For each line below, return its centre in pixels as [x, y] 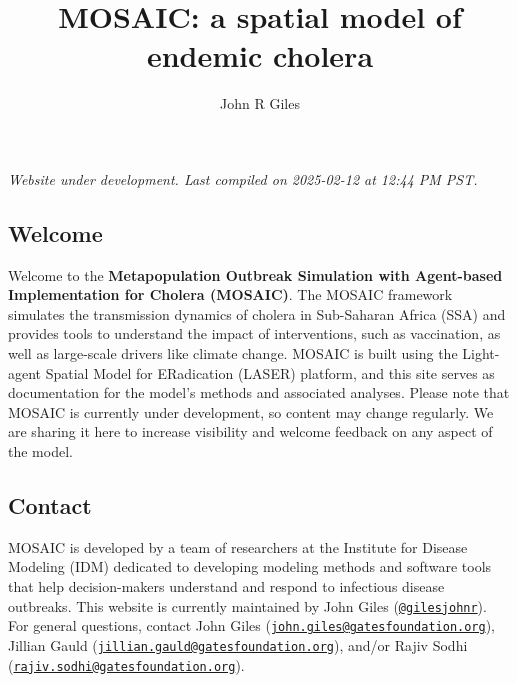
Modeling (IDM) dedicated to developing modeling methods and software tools [250, 566]
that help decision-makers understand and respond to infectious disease [226, 586]
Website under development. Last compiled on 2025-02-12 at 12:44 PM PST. [243, 178]
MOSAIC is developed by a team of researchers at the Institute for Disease [238, 546]
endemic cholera [260, 55]
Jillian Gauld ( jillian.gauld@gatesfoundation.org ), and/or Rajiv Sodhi [238, 644]
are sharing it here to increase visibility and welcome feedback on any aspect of [250, 431]
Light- [481, 353]
